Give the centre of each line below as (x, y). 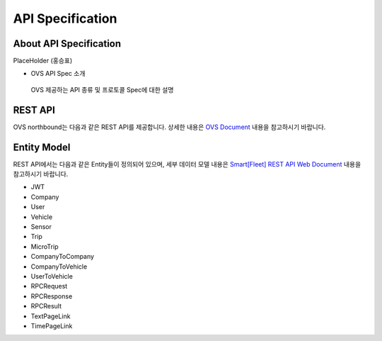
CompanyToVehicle (59, 267)
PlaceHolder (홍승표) (43, 61)
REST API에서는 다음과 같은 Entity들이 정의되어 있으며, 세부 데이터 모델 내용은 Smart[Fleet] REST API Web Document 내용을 (187, 164)
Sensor (41, 227)
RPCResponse (52, 296)
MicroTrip (45, 246)
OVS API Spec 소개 (58, 74)
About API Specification (67, 44)
